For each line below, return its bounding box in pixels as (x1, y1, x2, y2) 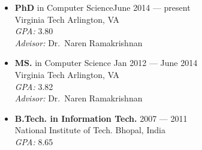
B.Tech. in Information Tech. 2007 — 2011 (14, 112, 188, 124)
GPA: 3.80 (14, 25, 53, 37)
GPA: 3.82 (14, 80, 53, 92)
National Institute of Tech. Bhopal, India (14, 124, 165, 136)
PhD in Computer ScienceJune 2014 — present (14, 1, 191, 13)
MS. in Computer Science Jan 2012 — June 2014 (14, 56, 198, 69)
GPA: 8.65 (14, 135, 53, 148)
